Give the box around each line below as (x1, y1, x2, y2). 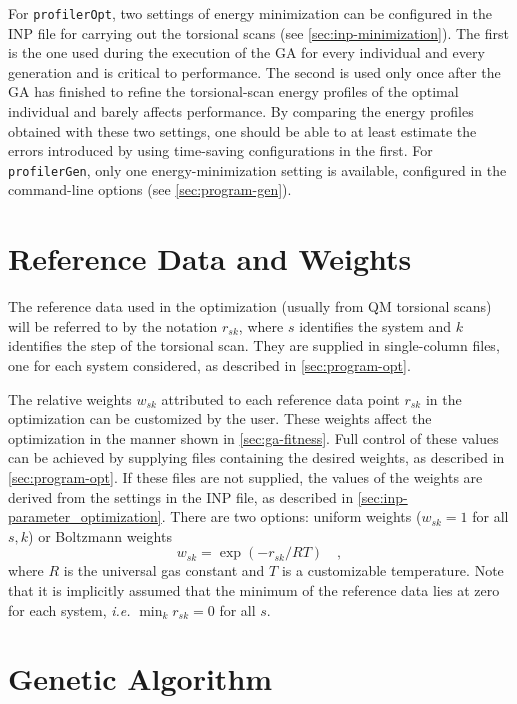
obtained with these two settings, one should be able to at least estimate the (8, 120, 477, 141)
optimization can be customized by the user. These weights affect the (8, 408, 432, 429)
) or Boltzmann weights (28, 525, 172, 546)
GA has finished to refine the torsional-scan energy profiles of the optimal (8, 81, 459, 102)
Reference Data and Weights (8, 238, 412, 279)
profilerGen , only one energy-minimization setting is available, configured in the (8, 159, 507, 180)
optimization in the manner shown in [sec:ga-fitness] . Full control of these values (8, 427, 499, 448)
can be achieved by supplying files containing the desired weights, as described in (8, 447, 505, 468)
